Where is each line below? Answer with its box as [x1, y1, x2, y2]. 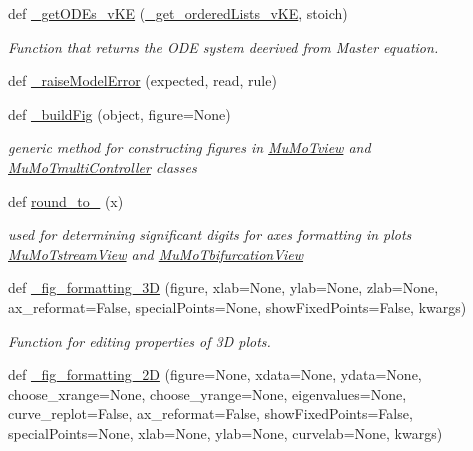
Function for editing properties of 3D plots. [8, 330, 271, 351]
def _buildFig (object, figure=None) [8, 103, 231, 124]
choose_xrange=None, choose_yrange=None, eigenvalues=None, [8, 383, 407, 404]
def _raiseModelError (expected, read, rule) [8, 70, 277, 91]
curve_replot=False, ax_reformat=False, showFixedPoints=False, [8, 403, 413, 424]
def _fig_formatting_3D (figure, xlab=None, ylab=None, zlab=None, [8, 277, 439, 298]
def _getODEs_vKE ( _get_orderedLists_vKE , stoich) [8, 3, 348, 23]
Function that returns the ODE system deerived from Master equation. [8, 36, 439, 57]
